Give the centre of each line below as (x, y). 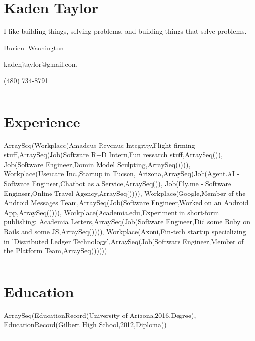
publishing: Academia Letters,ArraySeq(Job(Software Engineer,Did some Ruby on (127, 222)
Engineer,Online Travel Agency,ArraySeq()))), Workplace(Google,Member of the (125, 193)
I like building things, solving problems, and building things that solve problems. (125, 31)
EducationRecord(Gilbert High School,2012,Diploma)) (85, 325)
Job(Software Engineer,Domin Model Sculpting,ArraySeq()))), (97, 164)
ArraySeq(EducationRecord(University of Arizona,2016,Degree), (100, 315)
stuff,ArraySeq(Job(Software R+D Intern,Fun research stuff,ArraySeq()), (113, 155)
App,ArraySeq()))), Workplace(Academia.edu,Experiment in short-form (112, 212)
